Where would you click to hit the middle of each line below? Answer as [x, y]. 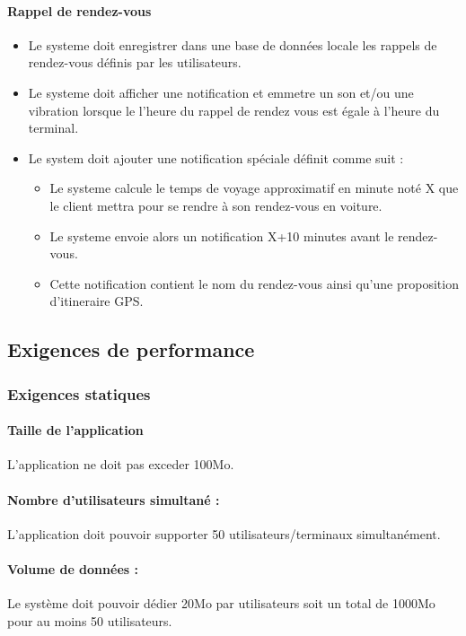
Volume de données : [73, 568]
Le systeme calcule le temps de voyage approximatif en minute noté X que [254, 188]
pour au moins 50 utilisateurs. [90, 620]
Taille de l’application [75, 430]
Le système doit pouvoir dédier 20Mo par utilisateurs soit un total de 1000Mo [221, 603]
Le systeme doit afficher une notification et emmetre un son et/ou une [221, 92]
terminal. [53, 128]
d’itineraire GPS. [97, 301]
